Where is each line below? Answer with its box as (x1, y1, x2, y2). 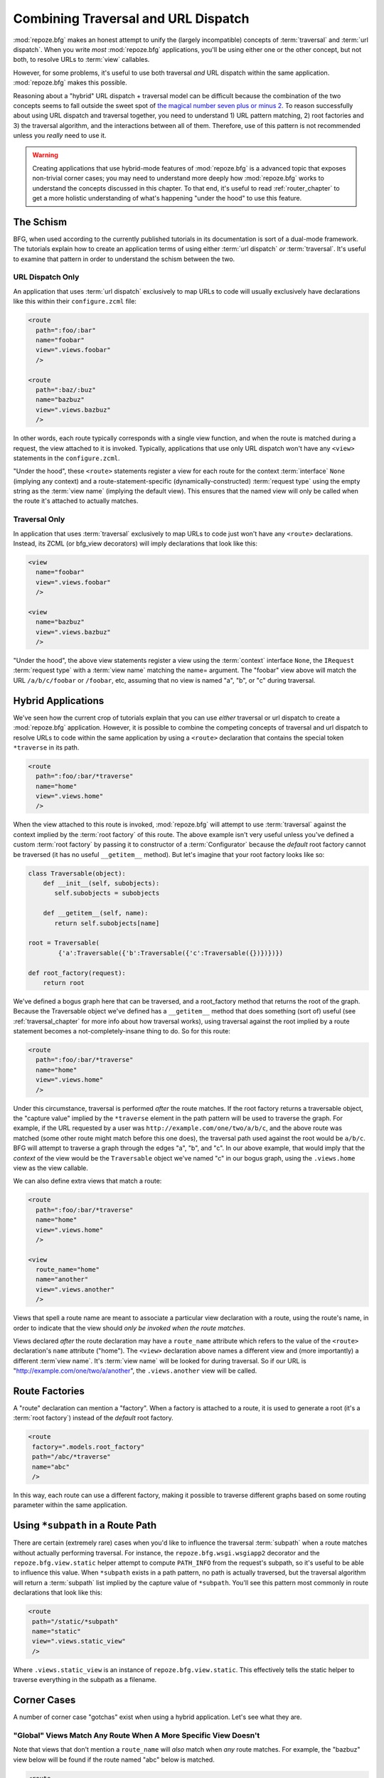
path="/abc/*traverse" (32, 1453, 112, 1461)
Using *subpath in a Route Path (13, 1519, 156, 1532)
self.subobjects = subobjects (54, 889, 160, 898)
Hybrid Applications (13, 694, 105, 707)
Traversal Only (13, 514, 65, 524)
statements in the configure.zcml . (13, 454, 120, 462)
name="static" (32, 1627, 81, 1636)
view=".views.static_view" (32, 1637, 126, 1646)
